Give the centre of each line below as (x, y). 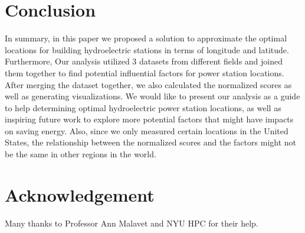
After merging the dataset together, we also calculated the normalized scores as (148, 84)
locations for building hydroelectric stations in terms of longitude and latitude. (147, 49)
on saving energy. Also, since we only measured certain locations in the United (147, 130)
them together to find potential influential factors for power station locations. (145, 72)
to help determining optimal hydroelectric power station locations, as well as (143, 107)
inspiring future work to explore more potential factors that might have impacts (149, 119)
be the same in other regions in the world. (81, 154)
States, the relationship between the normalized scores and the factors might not (151, 142)
